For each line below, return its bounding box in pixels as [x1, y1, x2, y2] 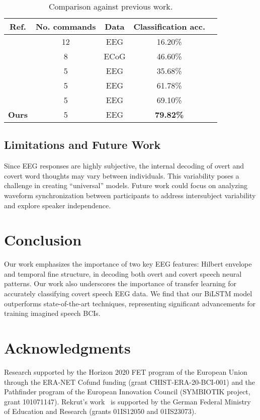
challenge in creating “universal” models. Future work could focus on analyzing [4, 180, 247, 191]
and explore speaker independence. [4, 200, 111, 210]
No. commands [35, 21, 96, 32]
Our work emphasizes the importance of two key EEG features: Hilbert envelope [4, 259, 252, 269]
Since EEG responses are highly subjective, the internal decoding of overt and [4, 160, 244, 171]
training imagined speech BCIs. [4, 308, 101, 318]
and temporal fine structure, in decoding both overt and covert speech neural [4, 268, 242, 279]
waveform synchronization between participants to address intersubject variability [4, 190, 256, 200]
